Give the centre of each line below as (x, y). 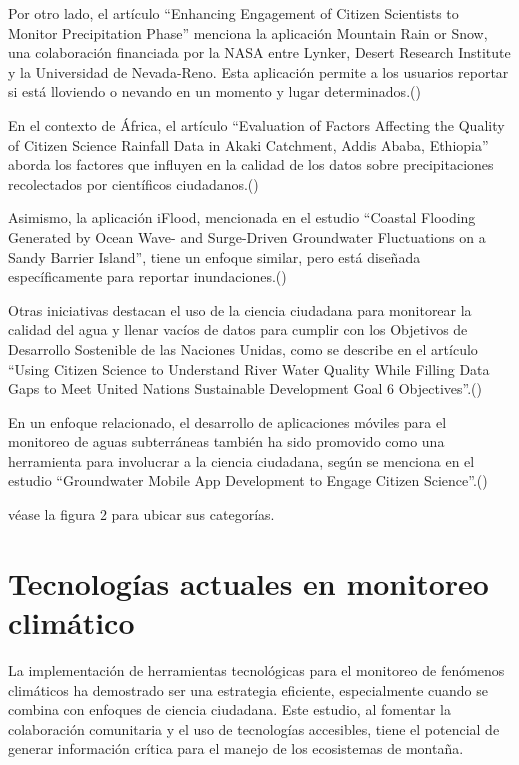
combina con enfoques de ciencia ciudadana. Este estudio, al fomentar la (230, 709)
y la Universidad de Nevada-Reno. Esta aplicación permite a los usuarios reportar (258, 71)
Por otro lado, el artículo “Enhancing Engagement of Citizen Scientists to (233, 13)
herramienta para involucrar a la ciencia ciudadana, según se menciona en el (241, 460)
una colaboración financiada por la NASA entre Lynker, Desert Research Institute (259, 52)
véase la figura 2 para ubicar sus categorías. (141, 514)
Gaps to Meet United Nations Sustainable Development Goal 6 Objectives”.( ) (245, 388)
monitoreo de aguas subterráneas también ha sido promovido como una (226, 441)
